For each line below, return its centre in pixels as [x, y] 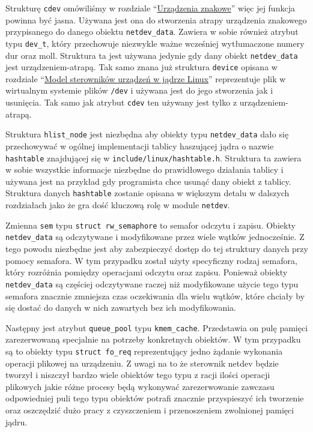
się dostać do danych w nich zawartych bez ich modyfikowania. [121, 307]
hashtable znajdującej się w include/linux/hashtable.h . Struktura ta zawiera [153, 157]
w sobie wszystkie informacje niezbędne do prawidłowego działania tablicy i [144, 169]
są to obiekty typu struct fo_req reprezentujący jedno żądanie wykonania [144, 351]
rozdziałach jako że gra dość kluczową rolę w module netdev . [118, 205]
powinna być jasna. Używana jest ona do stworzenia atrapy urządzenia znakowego [156, 19]
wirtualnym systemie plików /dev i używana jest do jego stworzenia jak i [139, 90]
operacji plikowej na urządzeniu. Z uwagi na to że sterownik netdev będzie [142, 363]
